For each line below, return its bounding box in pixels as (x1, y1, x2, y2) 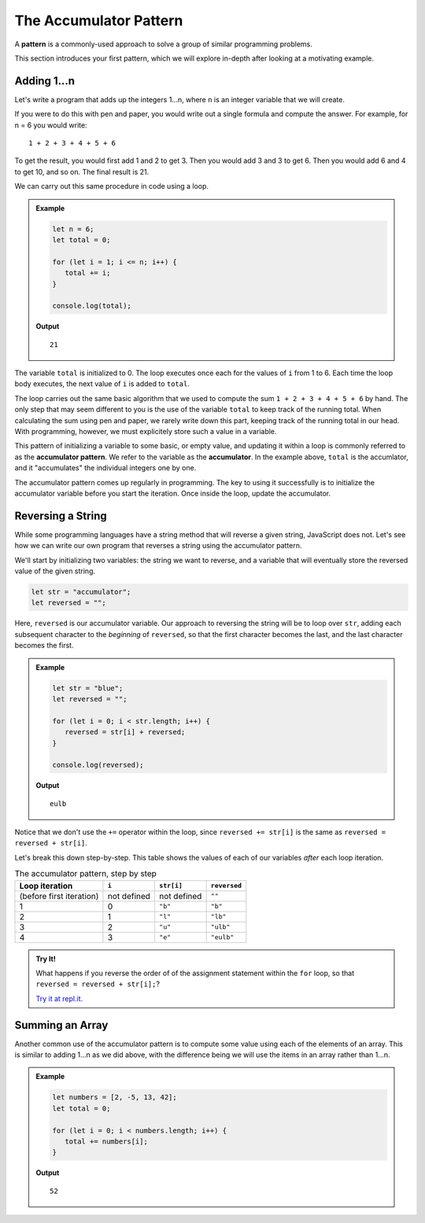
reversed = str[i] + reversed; (64, 728, 186, 737)
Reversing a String (14, 509, 107, 522)
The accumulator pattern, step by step (14, 868, 157, 879)
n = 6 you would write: (14, 120, 87, 130)
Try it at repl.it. (35, 993, 83, 1003)
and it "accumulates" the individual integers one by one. (14, 463, 197, 473)
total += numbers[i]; (64, 1137, 149, 1146)
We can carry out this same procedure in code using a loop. (14, 182, 209, 191)
